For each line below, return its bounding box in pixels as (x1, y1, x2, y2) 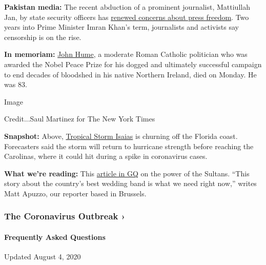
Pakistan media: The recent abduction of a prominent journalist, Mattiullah (4, 2, 250, 12)
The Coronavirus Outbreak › (4, 210, 126, 222)
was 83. (4, 79, 27, 90)
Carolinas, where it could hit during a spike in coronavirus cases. (4, 151, 208, 161)
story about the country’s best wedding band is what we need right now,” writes (4, 178, 257, 189)
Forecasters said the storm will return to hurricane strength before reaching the (4, 140, 254, 151)
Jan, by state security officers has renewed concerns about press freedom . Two (4, 11, 249, 22)
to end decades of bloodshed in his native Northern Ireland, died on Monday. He (4, 69, 257, 79)
